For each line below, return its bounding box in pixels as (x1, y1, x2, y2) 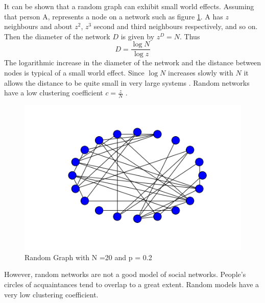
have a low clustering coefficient (4, 87, 103, 98)
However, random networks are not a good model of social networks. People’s (4, 269, 246, 280)
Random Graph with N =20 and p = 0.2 (25, 251, 152, 262)
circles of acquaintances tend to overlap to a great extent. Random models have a (4, 279, 259, 289)
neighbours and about (4, 21, 73, 32)
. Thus (180, 31, 200, 41)
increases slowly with (168, 67, 233, 78)
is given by (121, 31, 155, 41)
